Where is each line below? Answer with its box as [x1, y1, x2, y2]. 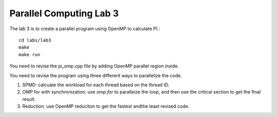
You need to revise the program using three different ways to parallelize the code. [9, 72, 182, 79]
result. [22, 96, 36, 102]
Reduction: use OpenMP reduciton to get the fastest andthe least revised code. [22, 103, 190, 109]
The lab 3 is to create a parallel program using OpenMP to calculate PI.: [9, 26, 160, 32]
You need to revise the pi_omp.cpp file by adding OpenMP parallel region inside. [9, 63, 179, 69]
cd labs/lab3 [18, 37, 51, 43]
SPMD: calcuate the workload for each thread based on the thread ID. [22, 82, 170, 88]
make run [18, 52, 41, 57]
